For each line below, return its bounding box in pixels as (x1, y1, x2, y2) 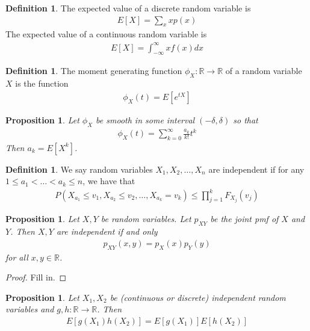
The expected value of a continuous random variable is (5, 28, 207, 40)
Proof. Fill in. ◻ (5, 271, 67, 283)
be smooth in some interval (96, 113, 195, 126)
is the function (15, 77, 69, 90)
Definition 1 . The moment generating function (5, 64, 182, 77)
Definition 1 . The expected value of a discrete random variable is (5, 2, 251, 14)
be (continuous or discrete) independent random (110, 291, 286, 303)
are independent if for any (208, 162, 305, 175)
